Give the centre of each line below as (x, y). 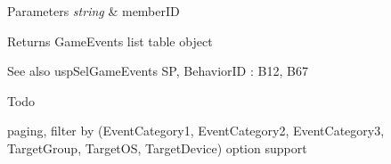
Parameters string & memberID (94, 11)
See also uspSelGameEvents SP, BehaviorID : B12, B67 (158, 71)
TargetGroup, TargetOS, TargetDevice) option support (157, 148)
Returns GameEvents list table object (110, 41)
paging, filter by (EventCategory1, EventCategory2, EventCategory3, (196, 131)
